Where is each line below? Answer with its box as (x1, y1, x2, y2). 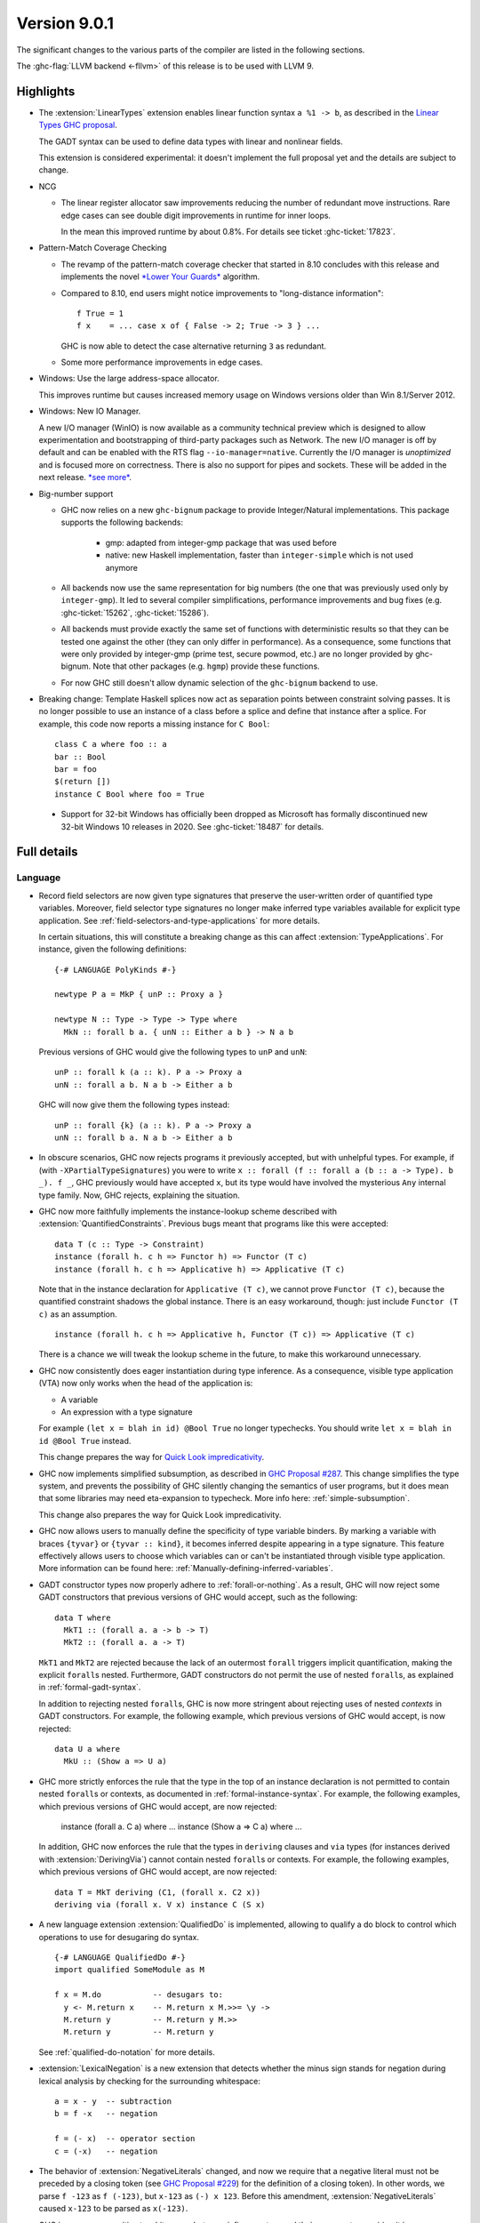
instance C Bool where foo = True (54, 789, 204, 799)
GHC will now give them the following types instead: (38, 1099, 230, 1111)
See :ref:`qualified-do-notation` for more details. (38, 2046, 215, 2058)
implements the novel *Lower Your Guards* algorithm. (60, 271, 260, 282)
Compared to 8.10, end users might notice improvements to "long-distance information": (60, 287, 384, 298)
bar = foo (54, 765, 97, 774)
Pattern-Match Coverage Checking (38, 243, 167, 253)
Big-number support (38, 488, 114, 499)
